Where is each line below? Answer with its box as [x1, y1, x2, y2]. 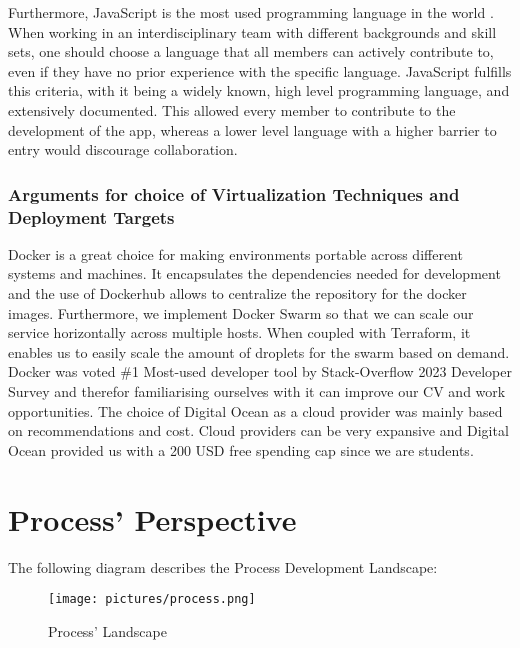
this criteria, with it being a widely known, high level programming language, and [8, 80, 510, 101]
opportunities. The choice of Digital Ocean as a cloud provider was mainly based [8, 400, 503, 421]
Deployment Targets [8, 204, 175, 229]
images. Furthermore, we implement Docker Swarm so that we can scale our [8, 302, 474, 323]
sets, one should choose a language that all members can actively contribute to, [8, 41, 494, 62]
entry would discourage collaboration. [8, 139, 238, 160]
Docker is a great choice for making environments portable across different [8, 243, 463, 264]
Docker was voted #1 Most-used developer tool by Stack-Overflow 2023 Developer [8, 361, 512, 382]
